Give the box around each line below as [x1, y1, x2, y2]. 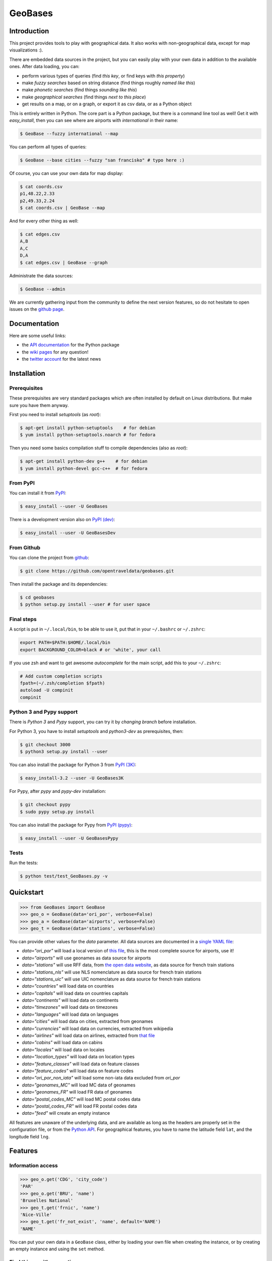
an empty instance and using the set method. [9, 1246, 105, 1252]
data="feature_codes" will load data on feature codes [22, 1068, 133, 1074]
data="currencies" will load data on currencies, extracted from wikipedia [22, 1025, 173, 1031]
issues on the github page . [9, 306, 65, 312]
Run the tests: [9, 860, 38, 866]
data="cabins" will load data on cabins [22, 1040, 103, 1046]
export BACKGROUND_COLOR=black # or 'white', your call [20, 647, 161, 653]
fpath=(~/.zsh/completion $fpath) [20, 680, 105, 686]
